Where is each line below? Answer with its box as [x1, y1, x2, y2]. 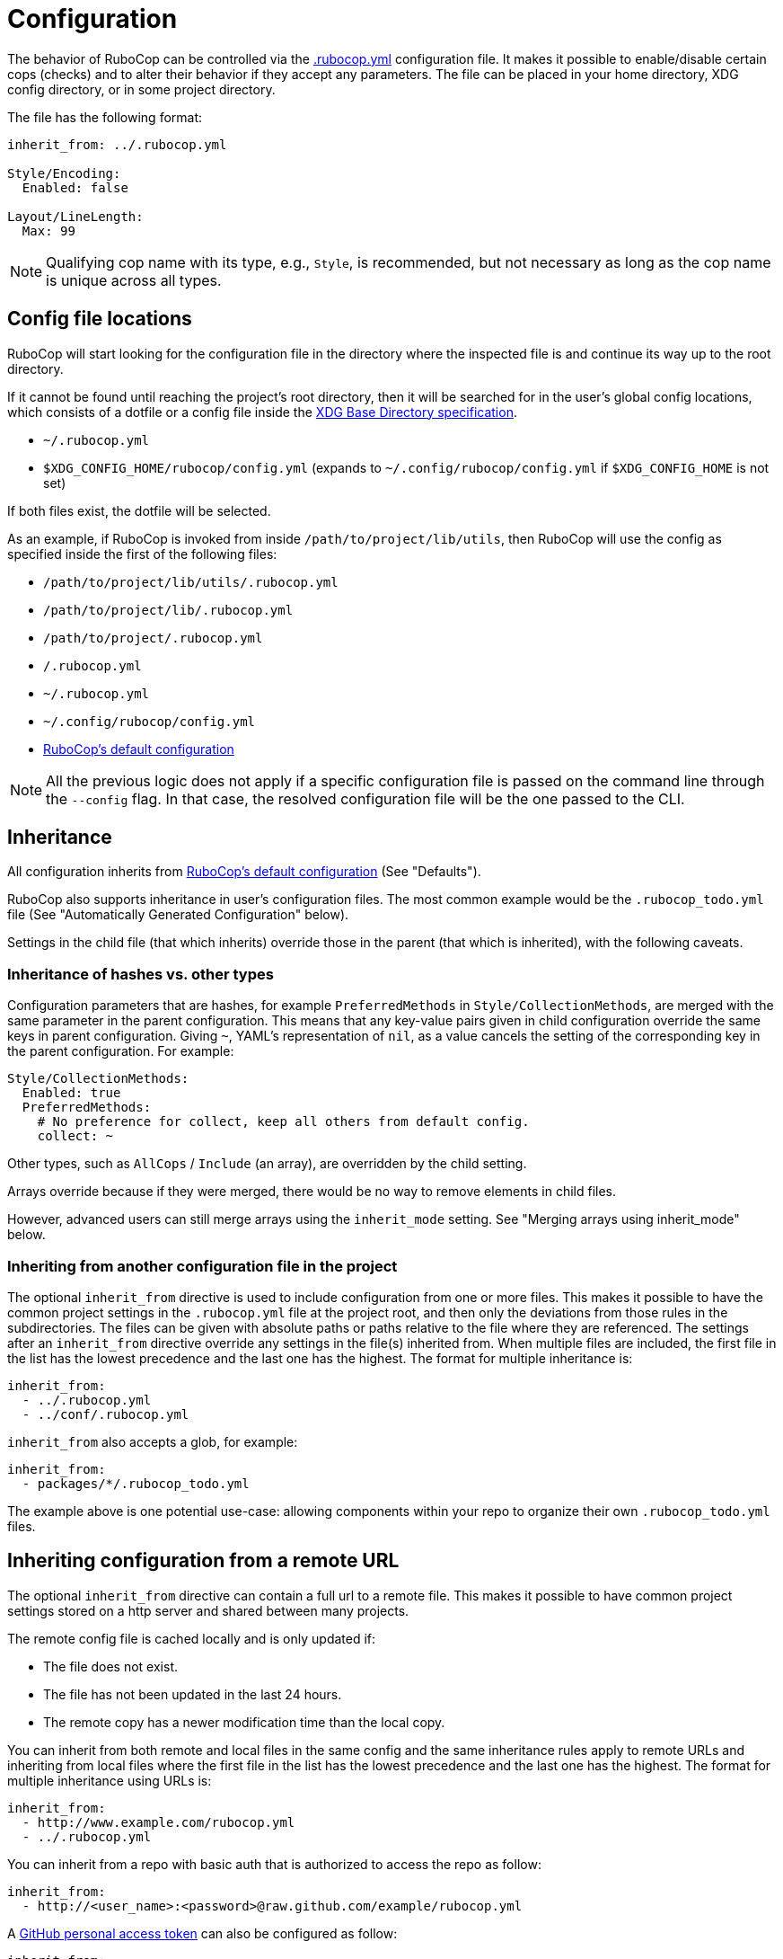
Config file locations [7, 307, 192, 331]
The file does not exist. [43, 1658, 179, 1674]
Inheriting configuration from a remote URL [7, 1549, 400, 1573]
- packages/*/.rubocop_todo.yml [22, 1476, 250, 1491]
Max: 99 [22, 223, 75, 238]
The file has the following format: [7, 109, 203, 125]
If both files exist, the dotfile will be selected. [7, 502, 271, 519]
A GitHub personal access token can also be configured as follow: [7, 1925, 398, 1941]
